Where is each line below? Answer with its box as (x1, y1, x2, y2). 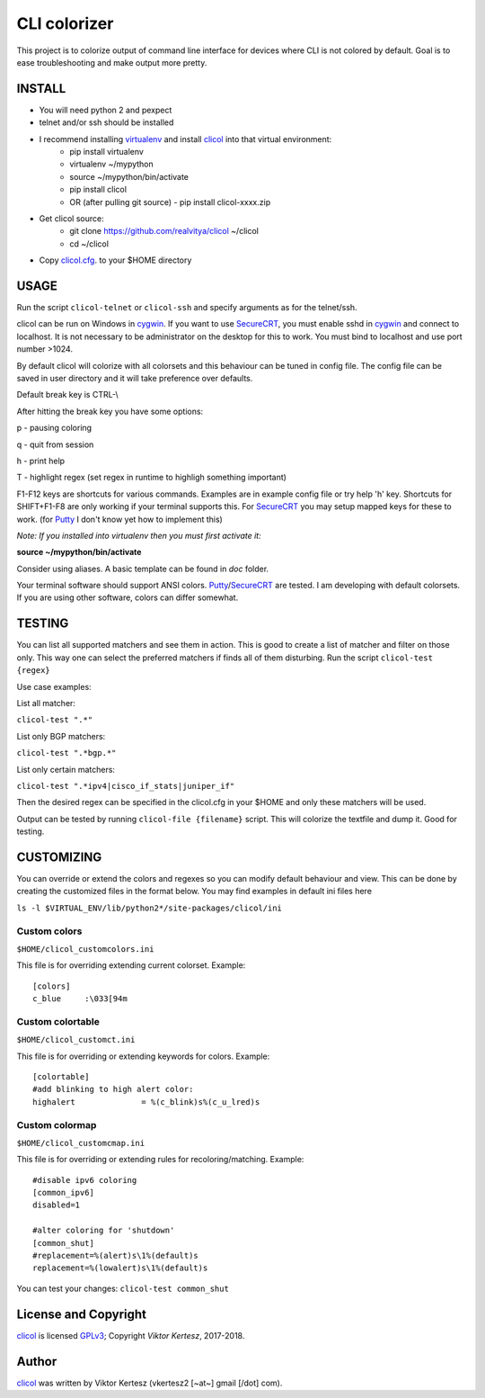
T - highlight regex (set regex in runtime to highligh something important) (16, 472, 287, 483)
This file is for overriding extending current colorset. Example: (16, 960, 246, 971)
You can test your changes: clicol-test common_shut (16, 1283, 229, 1294)
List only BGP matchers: (16, 730, 106, 741)
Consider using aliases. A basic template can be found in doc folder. (16, 563, 269, 574)
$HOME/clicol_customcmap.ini (16, 1138, 145, 1148)
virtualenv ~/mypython (69, 158, 154, 170)
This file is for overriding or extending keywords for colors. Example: (16, 1051, 270, 1062)
